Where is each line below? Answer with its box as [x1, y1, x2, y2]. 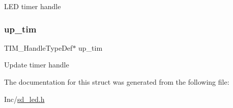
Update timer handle [4, 59, 69, 70]
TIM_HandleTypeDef [4, 42, 73, 53]
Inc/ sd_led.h [4, 93, 45, 104]
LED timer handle [4, 1, 61, 11]
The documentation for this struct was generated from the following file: [4, 77, 229, 87]
